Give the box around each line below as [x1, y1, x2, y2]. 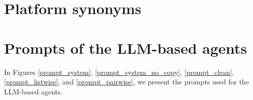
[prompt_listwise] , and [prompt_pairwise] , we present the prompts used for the [4, 76, 249, 87]
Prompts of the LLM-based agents [4, 37, 247, 58]
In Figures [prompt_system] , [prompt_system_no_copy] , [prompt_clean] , [4, 66, 234, 77]
